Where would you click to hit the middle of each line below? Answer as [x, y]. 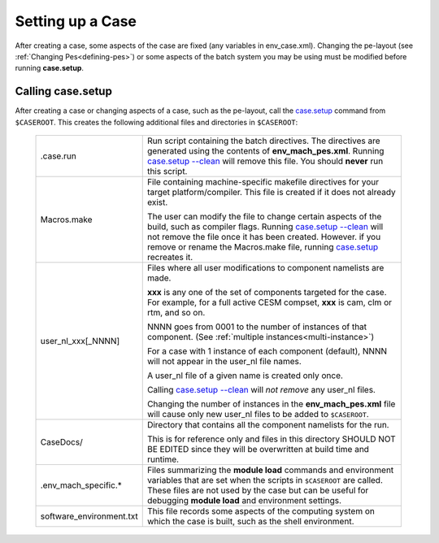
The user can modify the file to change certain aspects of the [264, 217]
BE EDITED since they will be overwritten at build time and [258, 450]
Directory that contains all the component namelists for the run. [268, 425]
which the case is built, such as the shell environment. [250, 522]
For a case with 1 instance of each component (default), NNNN [267, 351]
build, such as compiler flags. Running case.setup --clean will [265, 227]
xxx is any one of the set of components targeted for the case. [267, 293]
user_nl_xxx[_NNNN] [80, 341]
